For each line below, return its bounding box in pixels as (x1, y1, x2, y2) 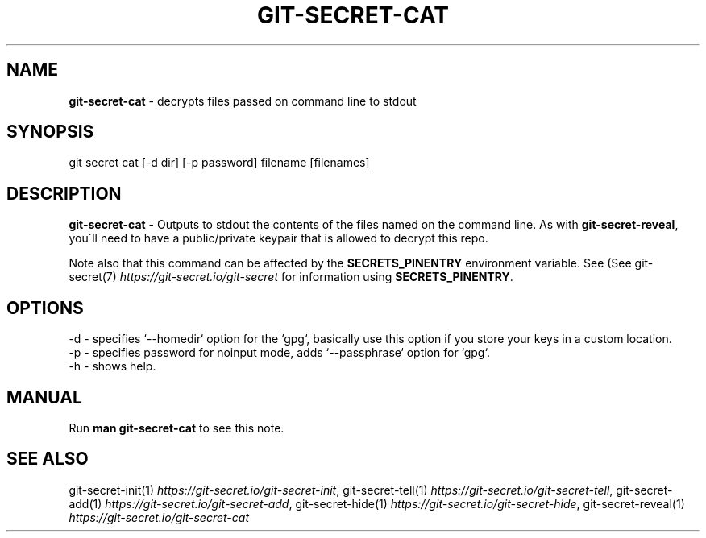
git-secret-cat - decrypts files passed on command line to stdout (69, 93, 417, 108)
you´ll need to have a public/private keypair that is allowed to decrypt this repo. (69, 231, 488, 246)
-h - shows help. (69, 359, 156, 374)
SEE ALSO (6, 449, 89, 470)
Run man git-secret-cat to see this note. (69, 420, 284, 435)
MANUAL (6, 387, 82, 408)
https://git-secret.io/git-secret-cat (69, 510, 249, 524)
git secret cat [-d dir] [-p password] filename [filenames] (69, 155, 370, 170)
